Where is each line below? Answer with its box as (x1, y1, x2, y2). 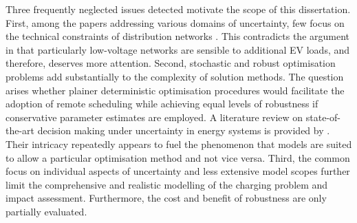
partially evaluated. (6, 204, 87, 218)
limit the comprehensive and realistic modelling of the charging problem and (6, 177, 328, 191)
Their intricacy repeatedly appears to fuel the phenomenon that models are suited (6, 136, 352, 151)
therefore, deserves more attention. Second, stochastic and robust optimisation (6, 56, 336, 70)
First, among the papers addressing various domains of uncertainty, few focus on (6, 15, 345, 30)
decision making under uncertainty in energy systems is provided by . (37, 123, 330, 138)
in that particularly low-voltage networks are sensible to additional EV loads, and (6, 42, 350, 56)
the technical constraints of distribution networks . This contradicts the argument (6, 29, 349, 43)
